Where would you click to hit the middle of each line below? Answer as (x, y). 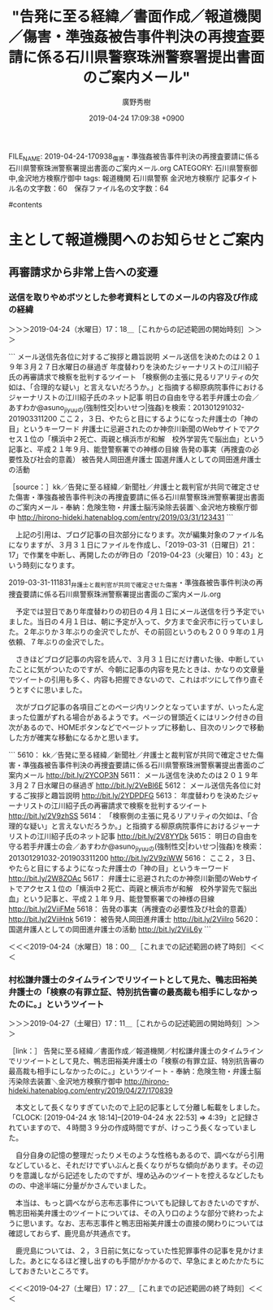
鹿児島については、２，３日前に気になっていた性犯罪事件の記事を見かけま (139, 1251)
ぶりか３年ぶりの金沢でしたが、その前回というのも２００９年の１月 (150, 632)
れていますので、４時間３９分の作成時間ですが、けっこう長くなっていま (129, 1128)
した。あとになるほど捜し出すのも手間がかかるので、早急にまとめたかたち (133, 1261)
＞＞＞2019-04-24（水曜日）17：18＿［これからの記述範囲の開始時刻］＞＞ (135, 329)
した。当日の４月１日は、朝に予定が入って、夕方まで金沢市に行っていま (136, 622)
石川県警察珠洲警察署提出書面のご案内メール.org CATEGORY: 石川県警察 (130, 168)
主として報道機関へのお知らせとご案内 (136, 240)
